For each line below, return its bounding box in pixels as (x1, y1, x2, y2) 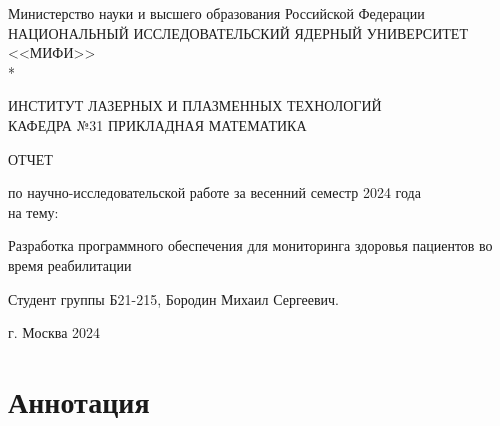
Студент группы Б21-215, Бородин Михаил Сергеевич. (8, 288, 339, 309)
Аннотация (8, 380, 150, 421)
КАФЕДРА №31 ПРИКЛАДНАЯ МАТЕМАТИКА (8, 114, 307, 135)
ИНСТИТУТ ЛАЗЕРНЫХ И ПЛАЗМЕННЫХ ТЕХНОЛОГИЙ (8, 95, 382, 116)
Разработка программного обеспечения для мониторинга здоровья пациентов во (8, 235, 493, 256)
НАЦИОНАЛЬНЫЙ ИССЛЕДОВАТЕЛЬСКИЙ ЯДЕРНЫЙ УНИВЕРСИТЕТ (8, 22, 468, 43)
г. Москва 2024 (8, 322, 101, 343)
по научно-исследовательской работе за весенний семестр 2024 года (8, 182, 421, 203)
